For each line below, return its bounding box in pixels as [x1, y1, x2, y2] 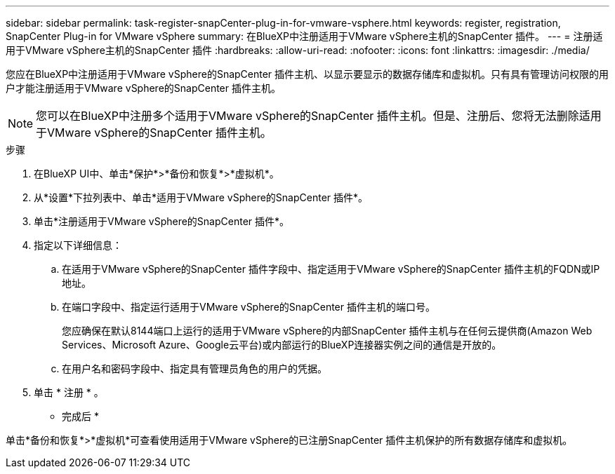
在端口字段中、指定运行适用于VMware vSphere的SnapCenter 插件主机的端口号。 [62, 301, 435, 313]
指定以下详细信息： [34, 239, 122, 251]
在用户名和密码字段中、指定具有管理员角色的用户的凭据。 [62, 363, 327, 374]
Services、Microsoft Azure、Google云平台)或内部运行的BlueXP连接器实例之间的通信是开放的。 [62, 339, 502, 351]
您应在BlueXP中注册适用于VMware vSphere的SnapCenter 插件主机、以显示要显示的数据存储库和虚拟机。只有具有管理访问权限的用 [6, 68, 609, 80]
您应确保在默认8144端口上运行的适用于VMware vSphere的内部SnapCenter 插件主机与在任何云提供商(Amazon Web [62, 325, 593, 337]
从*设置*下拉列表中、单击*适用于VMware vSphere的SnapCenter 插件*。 [34, 191, 369, 203]
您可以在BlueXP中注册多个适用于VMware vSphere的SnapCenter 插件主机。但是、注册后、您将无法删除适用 [36, 109, 602, 123]
